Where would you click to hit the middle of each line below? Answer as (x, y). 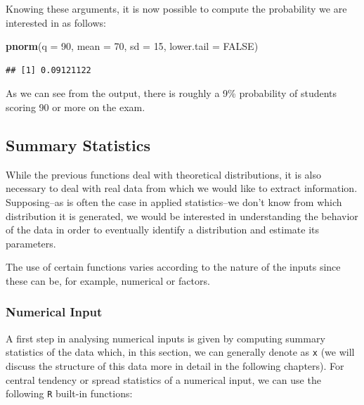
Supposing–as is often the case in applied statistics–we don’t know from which (174, 201)
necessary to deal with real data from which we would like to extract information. (182, 188)
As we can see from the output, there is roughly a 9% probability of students (171, 93)
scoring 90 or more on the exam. (76, 107)
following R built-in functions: (69, 393)
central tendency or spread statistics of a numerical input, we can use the (163, 379)
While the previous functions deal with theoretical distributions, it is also (164, 174)
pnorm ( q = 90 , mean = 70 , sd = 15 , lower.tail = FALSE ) (132, 46)
